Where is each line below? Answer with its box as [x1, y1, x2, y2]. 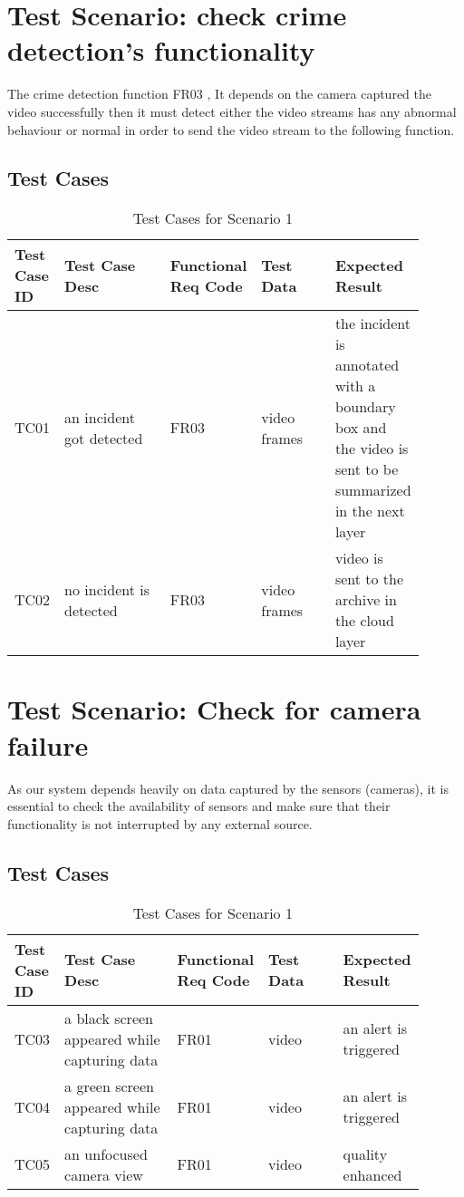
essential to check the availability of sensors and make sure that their [7, 796, 391, 816]
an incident [64, 406, 135, 428]
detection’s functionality [7, 32, 315, 69]
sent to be [334, 459, 399, 480]
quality [343, 1143, 388, 1164]
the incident [334, 313, 411, 334]
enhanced [343, 1163, 402, 1185]
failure [7, 726, 89, 763]
